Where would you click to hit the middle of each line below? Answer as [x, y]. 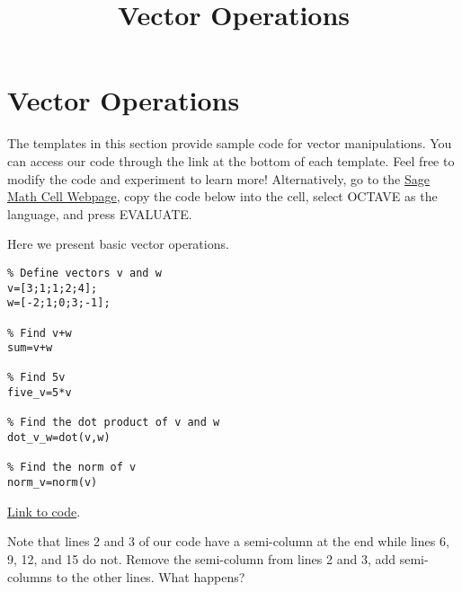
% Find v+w [40, 333]
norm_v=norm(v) [53, 483]
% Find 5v [36, 378]
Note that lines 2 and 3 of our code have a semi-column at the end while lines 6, [228, 541]
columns [30, 576]
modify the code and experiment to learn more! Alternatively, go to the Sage [218, 178]
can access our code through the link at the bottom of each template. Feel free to [231, 160]
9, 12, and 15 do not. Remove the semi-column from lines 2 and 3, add [202, 558]
